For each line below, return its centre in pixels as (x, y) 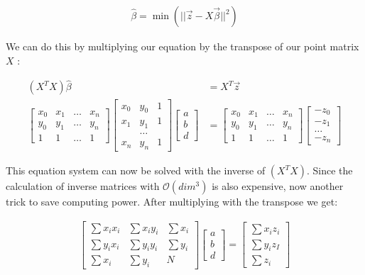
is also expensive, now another (278, 186)
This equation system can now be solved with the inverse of (136, 170)
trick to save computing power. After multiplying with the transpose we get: (172, 202)
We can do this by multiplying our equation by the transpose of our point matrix (182, 46)
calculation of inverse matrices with (83, 186)
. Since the (330, 170)
